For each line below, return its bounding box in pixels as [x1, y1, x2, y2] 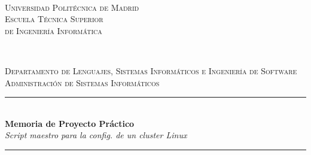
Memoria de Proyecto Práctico [5, 117, 135, 129]
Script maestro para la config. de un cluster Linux [5, 129, 187, 141]
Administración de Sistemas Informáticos [5, 76, 160, 89]
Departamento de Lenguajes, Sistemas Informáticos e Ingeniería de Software [5, 64, 297, 77]
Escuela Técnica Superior [5, 13, 103, 25]
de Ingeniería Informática [5, 24, 102, 37]
